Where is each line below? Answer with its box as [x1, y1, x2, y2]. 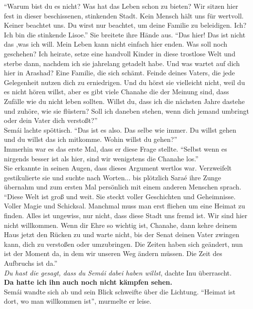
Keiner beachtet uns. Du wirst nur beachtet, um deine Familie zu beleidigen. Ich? [4, 20, 247, 30]
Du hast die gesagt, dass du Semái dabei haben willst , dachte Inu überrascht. [4, 267, 232, 277]
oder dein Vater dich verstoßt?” [4, 115, 98, 125]
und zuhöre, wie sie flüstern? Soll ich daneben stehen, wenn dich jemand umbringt [4, 105, 249, 116]
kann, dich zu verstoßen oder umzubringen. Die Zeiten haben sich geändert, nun [4, 239, 243, 249]
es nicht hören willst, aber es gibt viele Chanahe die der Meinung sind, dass [4, 86, 229, 97]
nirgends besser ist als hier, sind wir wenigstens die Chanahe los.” [4, 153, 199, 163]
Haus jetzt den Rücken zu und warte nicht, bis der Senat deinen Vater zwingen [4, 229, 239, 240]
